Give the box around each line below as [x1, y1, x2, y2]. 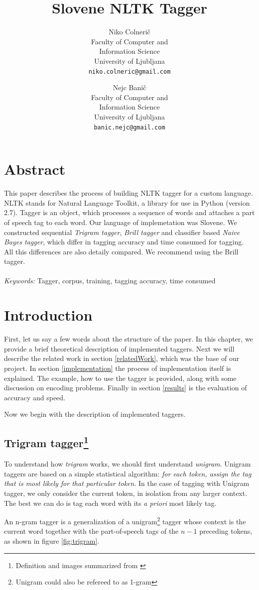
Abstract [4, 159, 66, 179]
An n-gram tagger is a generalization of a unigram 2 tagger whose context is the [4, 515, 246, 526]
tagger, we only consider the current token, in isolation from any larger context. [4, 487, 248, 498]
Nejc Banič [113, 82, 146, 93]
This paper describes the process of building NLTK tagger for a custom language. [4, 188, 253, 198]
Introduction [4, 305, 93, 325]
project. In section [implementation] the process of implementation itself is [4, 362, 231, 373]
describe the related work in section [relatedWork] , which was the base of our [4, 353, 240, 363]
